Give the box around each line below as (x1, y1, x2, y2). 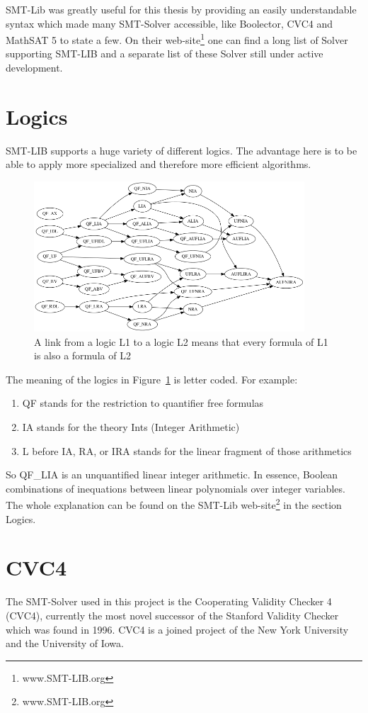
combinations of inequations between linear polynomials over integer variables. (6, 481, 345, 495)
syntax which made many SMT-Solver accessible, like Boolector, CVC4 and (6, 16, 333, 30)
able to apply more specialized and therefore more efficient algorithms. (6, 157, 311, 172)
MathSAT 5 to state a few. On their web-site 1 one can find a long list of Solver (6, 30, 348, 47)
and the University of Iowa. (6, 636, 124, 651)
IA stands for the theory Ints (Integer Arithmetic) (22, 420, 240, 434)
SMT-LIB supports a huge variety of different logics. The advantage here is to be (6, 142, 357, 157)
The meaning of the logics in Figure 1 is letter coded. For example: (6, 371, 298, 386)
